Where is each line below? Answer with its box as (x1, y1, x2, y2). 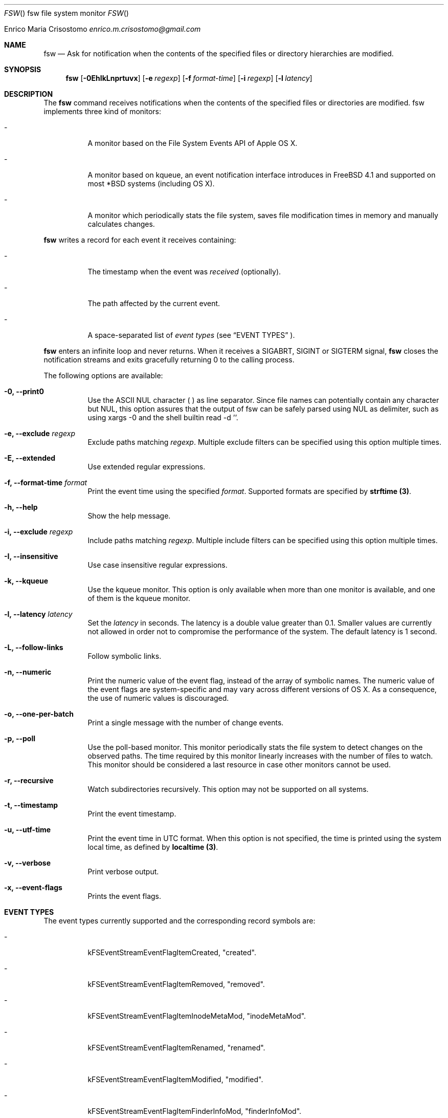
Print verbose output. (87, 867, 159, 876)
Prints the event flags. (87, 892, 162, 900)
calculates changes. (87, 220, 155, 228)
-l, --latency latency (4, 610, 73, 618)
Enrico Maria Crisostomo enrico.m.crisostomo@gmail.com (4, 25, 201, 33)
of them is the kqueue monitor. (87, 594, 191, 603)
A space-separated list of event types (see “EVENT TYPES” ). (87, 331, 295, 339)
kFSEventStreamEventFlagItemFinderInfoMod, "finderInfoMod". (87, 1107, 302, 1115)
